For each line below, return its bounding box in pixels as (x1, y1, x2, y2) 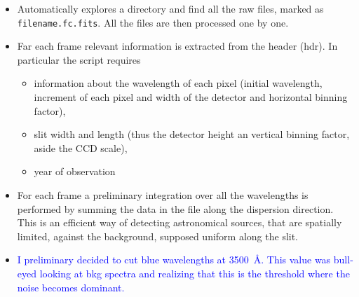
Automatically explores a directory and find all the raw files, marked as (17, 1, 324, 15)
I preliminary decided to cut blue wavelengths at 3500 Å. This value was (17, 252, 331, 267)
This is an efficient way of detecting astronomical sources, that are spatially (17, 215, 342, 230)
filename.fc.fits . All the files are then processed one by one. (17, 15, 289, 29)
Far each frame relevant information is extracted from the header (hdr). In (17, 39, 338, 53)
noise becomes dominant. (17, 279, 125, 294)
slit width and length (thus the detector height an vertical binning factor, (34, 127, 350, 141)
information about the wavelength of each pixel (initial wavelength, (34, 76, 323, 90)
